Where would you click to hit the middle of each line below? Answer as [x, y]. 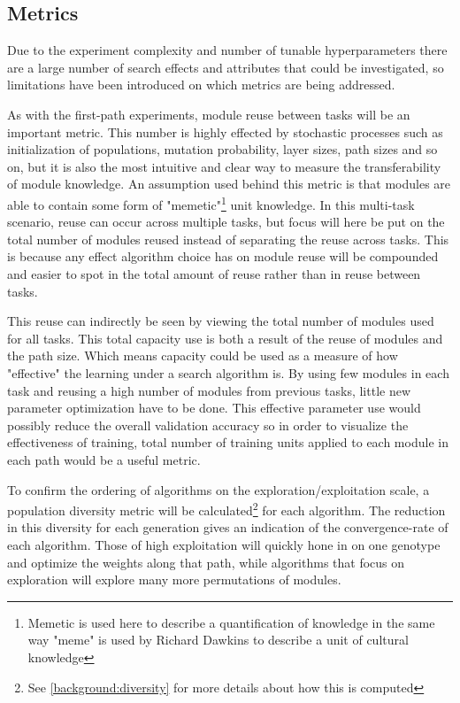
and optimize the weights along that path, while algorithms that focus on [206, 562]
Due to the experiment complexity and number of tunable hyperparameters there [227, 50]
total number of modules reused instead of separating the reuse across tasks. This [228, 239]
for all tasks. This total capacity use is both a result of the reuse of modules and [225, 338]
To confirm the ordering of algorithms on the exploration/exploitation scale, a [218, 489]
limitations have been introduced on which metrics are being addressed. [201, 85]
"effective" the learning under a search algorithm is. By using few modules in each [228, 372]
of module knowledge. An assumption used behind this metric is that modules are [229, 184]
